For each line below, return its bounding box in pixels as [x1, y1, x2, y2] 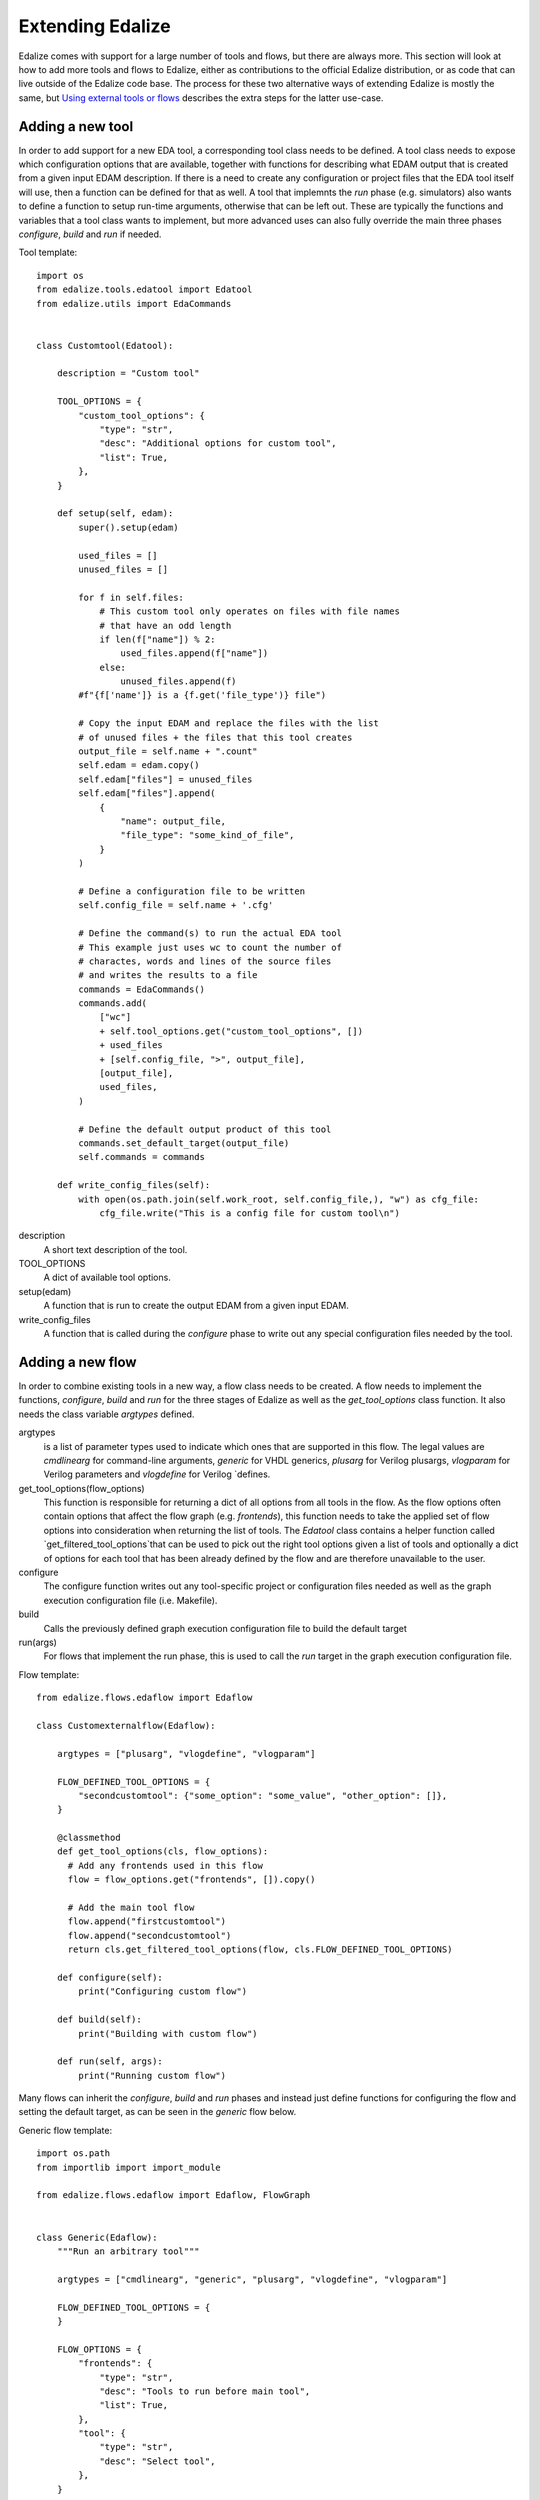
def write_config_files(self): [56, 1180, 211, 1191]
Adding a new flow [18, 1353, 137, 1370]
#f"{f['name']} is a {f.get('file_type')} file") [78, 690, 327, 701]
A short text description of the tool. [43, 1243, 188, 1255]
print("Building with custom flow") [78, 2028, 259, 2039]
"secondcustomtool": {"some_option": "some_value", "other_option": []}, [78, 1790, 448, 1801]
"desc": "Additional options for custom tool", [99, 438, 337, 449]
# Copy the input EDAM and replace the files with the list [78, 718, 379, 729]
